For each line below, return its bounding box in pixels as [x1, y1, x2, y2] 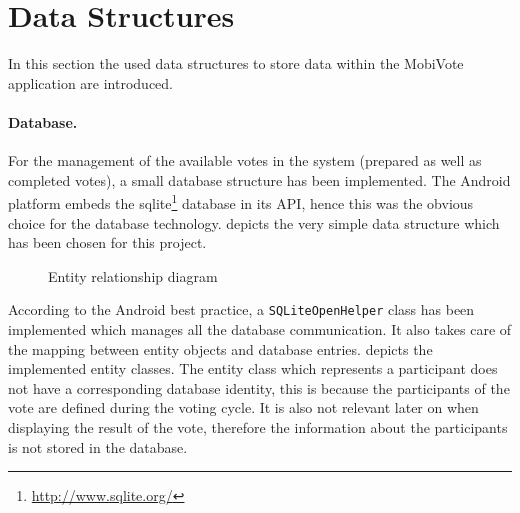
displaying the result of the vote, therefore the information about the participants [8, 416, 508, 437]
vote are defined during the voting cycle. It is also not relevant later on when [8, 397, 479, 418]
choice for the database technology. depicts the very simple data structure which [8, 212, 500, 233]
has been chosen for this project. [8, 232, 207, 253]
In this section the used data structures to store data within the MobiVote [8, 53, 464, 74]
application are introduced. [8, 72, 174, 93]
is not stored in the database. [8, 436, 188, 457]
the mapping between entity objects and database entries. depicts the [8, 338, 433, 359]
